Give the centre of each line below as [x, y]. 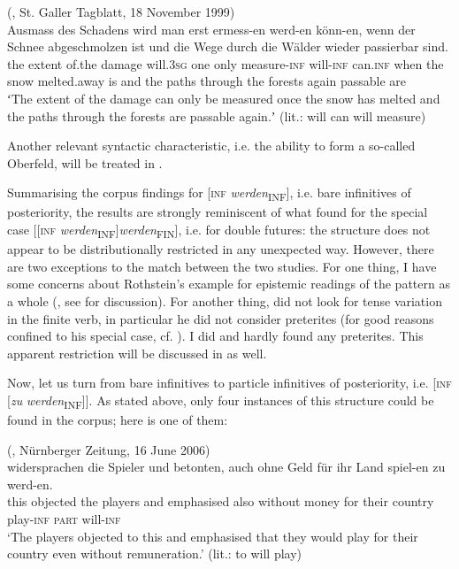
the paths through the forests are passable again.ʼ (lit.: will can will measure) [217, 115]
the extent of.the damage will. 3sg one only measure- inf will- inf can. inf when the [226, 63]
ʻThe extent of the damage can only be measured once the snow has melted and [224, 98]
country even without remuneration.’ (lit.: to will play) [155, 554]
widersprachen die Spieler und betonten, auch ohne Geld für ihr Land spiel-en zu [226, 467]
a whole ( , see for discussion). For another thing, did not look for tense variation [225, 300]
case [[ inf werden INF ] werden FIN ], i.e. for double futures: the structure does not [219, 231]
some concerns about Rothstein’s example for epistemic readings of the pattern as [229, 284]
